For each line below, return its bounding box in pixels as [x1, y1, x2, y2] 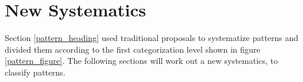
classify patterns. [5, 66, 65, 78]
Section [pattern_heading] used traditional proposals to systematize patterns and [5, 32, 299, 44]
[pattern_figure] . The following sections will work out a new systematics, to [5, 54, 278, 67]
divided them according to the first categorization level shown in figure [5, 43, 261, 55]
